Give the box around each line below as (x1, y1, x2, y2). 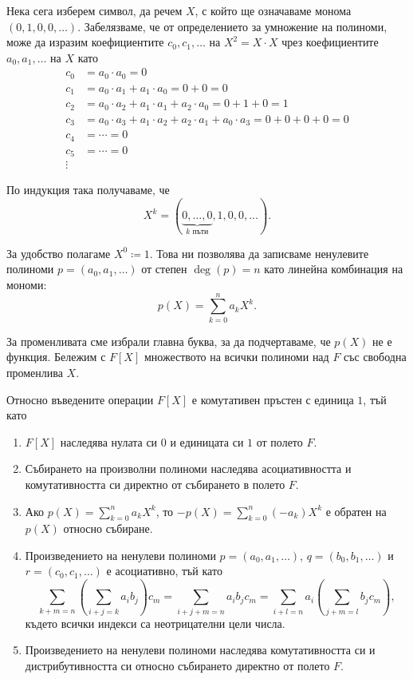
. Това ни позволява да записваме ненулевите (149, 244, 369, 261)
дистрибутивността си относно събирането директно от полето (25, 657, 330, 673)
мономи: (6, 276, 47, 293)
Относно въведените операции (6, 391, 154, 407)
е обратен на (325, 502, 387, 519)
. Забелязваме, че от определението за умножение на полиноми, (77, 18, 387, 34)
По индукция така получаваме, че (6, 181, 170, 198)
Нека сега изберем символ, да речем (6, 2, 183, 18)
